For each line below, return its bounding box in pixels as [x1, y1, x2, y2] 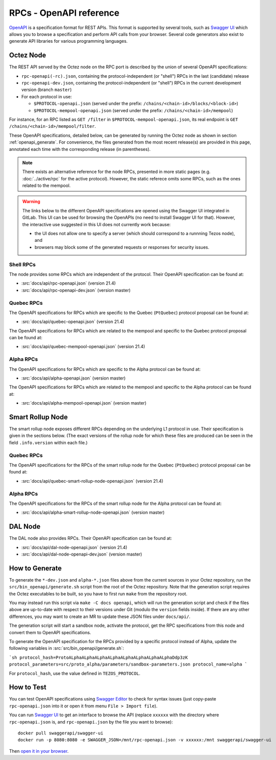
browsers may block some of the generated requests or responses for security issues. [34, 244, 210, 250]
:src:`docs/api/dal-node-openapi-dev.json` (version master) [21, 551, 142, 557]
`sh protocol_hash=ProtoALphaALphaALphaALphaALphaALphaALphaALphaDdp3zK [9, 654, 188, 660]
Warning [22, 199, 40, 205]
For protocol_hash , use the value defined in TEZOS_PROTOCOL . [9, 670, 140, 676]
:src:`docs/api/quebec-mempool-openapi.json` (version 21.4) [21, 344, 145, 350]
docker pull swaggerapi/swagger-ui [18, 731, 104, 736]
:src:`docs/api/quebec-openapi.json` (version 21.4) [21, 319, 125, 324]
